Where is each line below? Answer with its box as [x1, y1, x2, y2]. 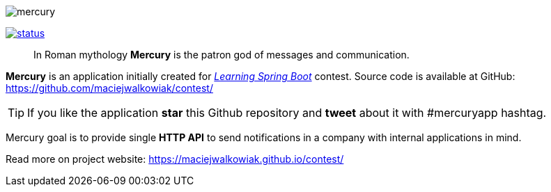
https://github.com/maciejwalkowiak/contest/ [6, 82, 213, 94]
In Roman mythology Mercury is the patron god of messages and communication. [33, 49, 410, 61]
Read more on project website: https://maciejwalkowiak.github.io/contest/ [6, 153, 344, 165]
